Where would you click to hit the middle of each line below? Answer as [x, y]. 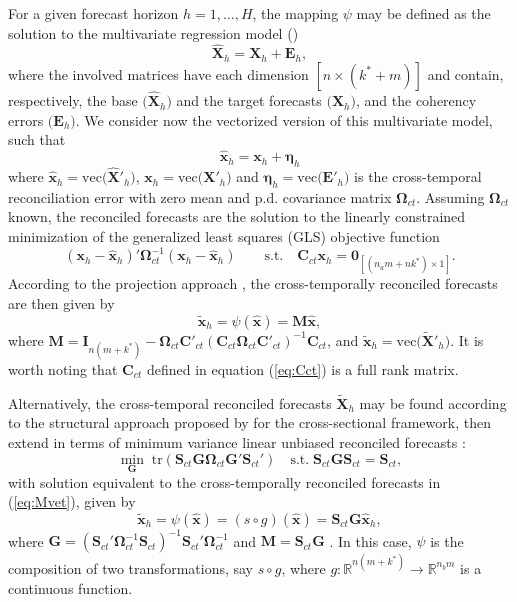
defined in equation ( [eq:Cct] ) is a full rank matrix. [302, 368]
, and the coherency [416, 100]
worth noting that [63, 368]
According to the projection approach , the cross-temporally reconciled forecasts [253, 283]
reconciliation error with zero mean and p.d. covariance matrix [200, 196]
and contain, [465, 73]
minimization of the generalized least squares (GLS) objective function [224, 236]
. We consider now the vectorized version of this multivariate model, [284, 119]
